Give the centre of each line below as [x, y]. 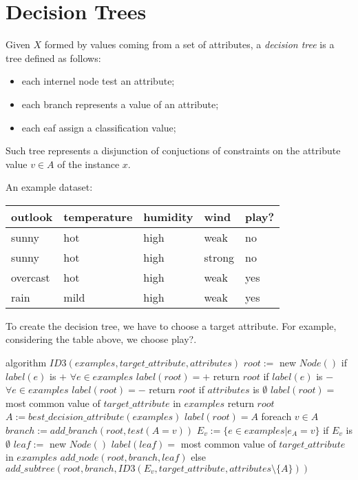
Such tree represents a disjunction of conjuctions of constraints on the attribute [173, 150]
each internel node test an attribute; [98, 81]
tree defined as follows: [53, 58]
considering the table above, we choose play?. [101, 339]
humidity [168, 216]
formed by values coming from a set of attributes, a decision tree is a [189, 44]
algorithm [26, 363]
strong [219, 257]
